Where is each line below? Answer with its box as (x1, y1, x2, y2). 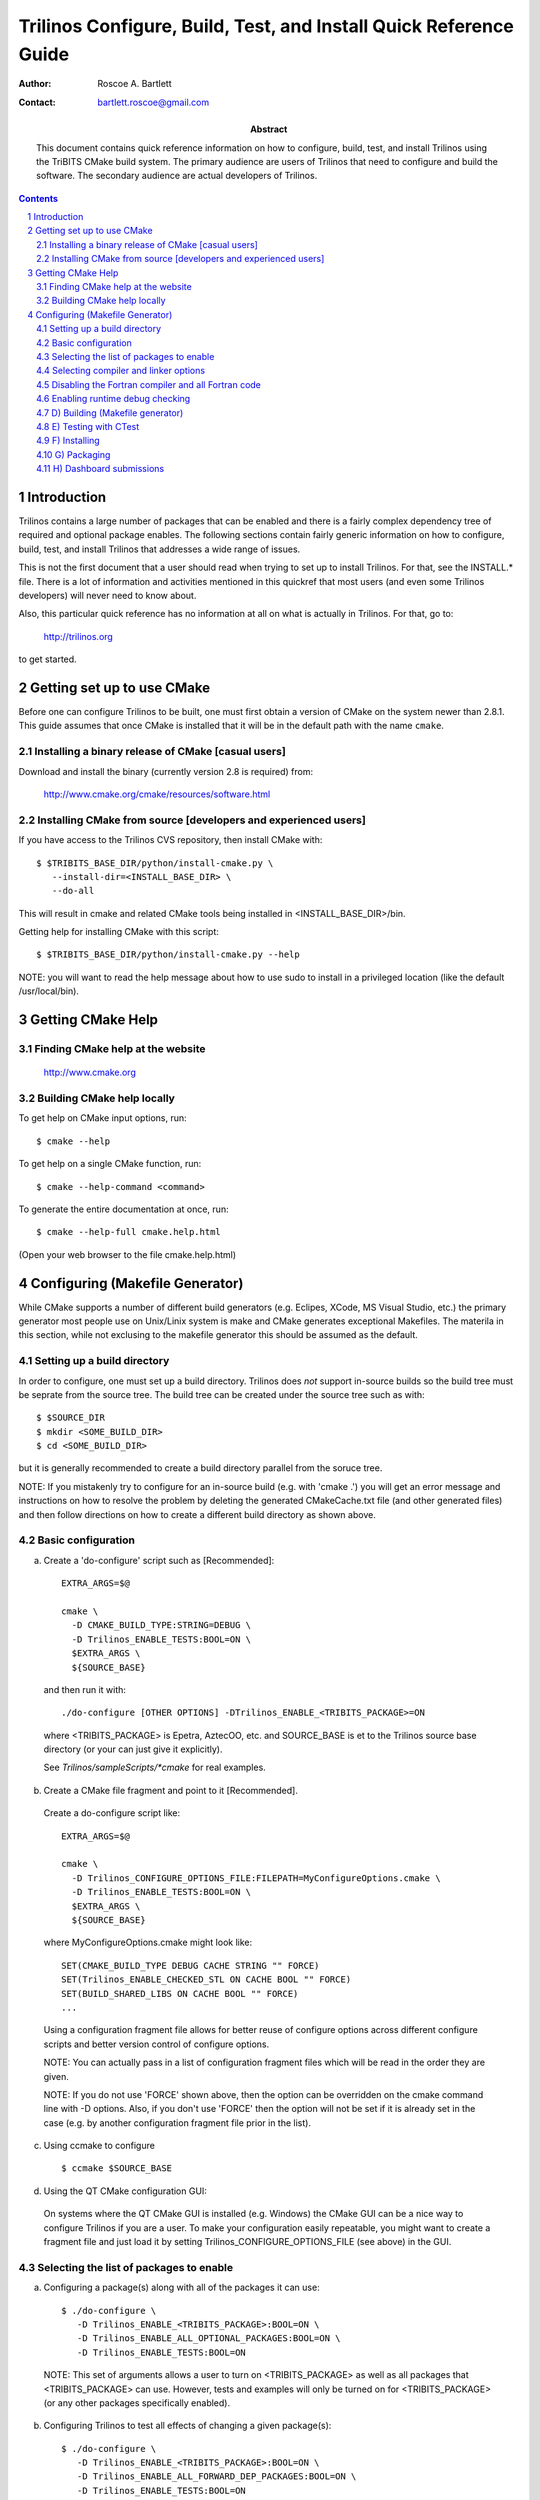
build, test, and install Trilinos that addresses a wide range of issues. (18, 543, 301, 555)
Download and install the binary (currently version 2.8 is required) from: (18, 765, 314, 777)
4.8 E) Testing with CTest (36, 420, 140, 432)
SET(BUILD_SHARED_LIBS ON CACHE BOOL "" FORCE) (61, 1988, 299, 1999)
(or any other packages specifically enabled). (43, 2396, 230, 2409)
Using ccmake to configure (43, 2140, 155, 2152)
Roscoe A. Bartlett (97, 78, 172, 90)
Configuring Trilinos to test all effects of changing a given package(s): (43, 2420, 332, 2432)
